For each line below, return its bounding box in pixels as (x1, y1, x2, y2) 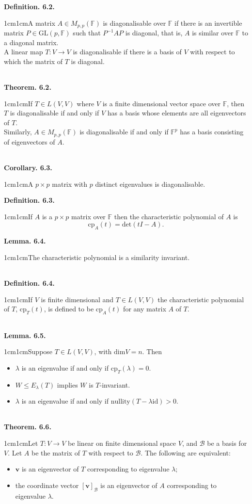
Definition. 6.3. (4, 195, 55, 205)
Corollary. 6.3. (4, 163, 52, 173)
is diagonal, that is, (125, 28, 183, 38)
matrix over (71, 211, 106, 221)
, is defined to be (44, 304, 94, 314)
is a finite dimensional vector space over (102, 98, 220, 108)
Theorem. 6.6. (4, 422, 51, 432)
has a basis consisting (180, 127, 244, 137)
